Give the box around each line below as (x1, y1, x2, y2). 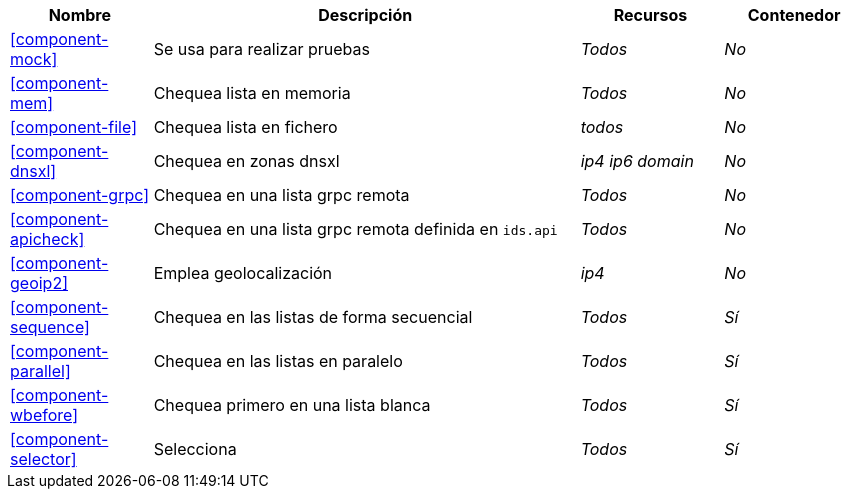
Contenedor (747, 5, 841, 25)
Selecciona (153, 439, 237, 459)
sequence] (10, 317, 90, 337)
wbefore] (10, 405, 79, 425)
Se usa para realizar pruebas (153, 39, 370, 59)
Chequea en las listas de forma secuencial (153, 307, 473, 327)
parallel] (10, 361, 71, 381)
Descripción (318, 5, 413, 25)
